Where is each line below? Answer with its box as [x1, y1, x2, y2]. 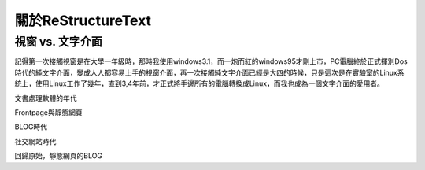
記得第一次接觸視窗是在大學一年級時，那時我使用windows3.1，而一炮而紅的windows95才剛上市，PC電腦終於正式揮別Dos [14, 57, 408, 66]
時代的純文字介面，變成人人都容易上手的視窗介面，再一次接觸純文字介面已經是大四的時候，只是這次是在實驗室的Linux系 [14, 68, 405, 77]
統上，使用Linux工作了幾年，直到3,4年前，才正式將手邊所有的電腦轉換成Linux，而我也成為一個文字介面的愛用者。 [14, 79, 385, 88]
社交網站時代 [14, 136, 57, 146]
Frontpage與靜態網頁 [14, 107, 83, 117]
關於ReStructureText [14, 12, 152, 29]
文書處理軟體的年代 [14, 93, 77, 102]
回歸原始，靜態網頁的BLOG [14, 151, 102, 161]
